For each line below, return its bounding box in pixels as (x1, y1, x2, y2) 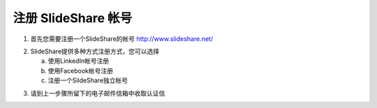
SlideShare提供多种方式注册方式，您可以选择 (30, 47, 160, 55)
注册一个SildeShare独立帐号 (47, 76, 128, 84)
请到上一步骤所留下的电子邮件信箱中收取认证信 (30, 89, 165, 97)
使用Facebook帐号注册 (47, 66, 113, 75)
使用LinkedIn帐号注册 (47, 57, 110, 65)
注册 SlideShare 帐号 (13, 10, 133, 26)
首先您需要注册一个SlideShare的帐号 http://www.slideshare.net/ (30, 35, 213, 43)
